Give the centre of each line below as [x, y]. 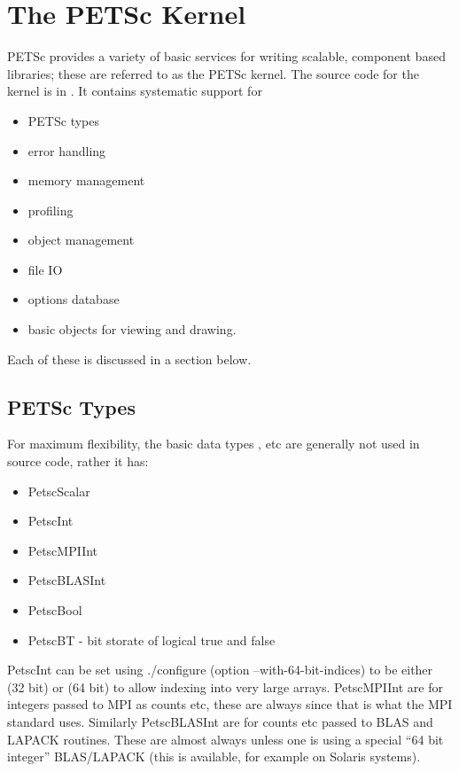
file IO [45, 269]
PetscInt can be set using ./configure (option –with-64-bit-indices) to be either [220, 670]
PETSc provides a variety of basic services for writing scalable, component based [226, 56]
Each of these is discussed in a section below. [129, 359]
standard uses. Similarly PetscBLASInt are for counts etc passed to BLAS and [220, 721]
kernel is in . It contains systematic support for [135, 91]
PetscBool [55, 610]
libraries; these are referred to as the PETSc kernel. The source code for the [213, 73]
